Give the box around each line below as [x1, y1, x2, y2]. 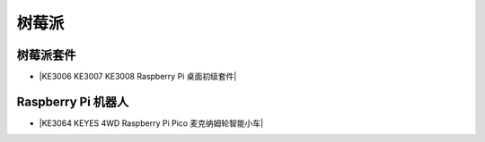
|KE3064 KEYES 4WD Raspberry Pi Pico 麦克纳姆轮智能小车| [39, 117, 264, 129]
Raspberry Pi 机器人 [16, 94, 129, 109]
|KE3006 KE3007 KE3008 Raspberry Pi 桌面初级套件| [39, 71, 237, 82]
